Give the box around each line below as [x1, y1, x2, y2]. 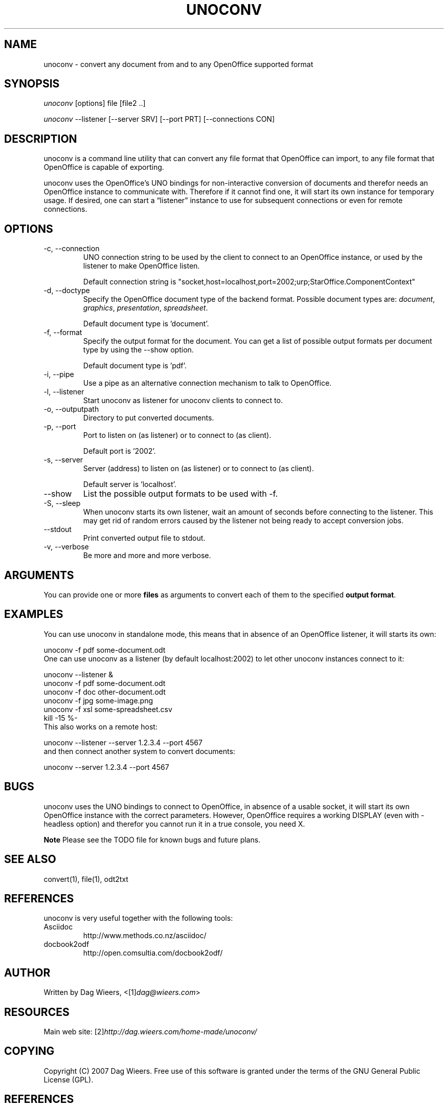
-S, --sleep [43, 499, 81, 508]
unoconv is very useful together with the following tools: [43, 914, 233, 923]
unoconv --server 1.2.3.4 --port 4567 [43, 762, 169, 771]
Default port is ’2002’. [83, 447, 156, 456]
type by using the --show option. [83, 345, 194, 355]
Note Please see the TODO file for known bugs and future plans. [43, 835, 261, 844]
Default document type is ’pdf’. [83, 361, 187, 370]
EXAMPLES [4, 608, 63, 621]
